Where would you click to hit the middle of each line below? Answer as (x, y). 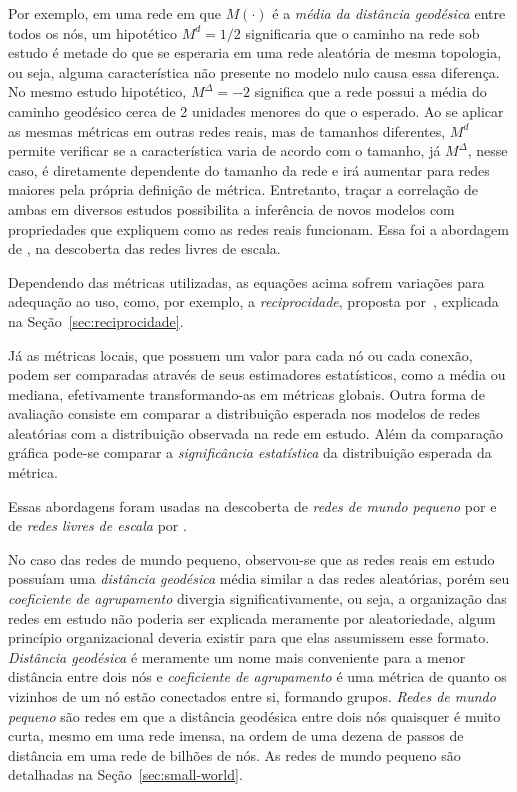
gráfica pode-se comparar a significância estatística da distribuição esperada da (250, 452)
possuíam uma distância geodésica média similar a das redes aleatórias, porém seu (259, 578)
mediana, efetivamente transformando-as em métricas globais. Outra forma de (246, 393)
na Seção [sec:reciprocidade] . (96, 320)
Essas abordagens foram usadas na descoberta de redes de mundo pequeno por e (252, 505)
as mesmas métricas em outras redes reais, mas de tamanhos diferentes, (227, 130)
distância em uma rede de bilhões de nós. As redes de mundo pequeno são (234, 754)
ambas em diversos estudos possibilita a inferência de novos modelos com (231, 208)
